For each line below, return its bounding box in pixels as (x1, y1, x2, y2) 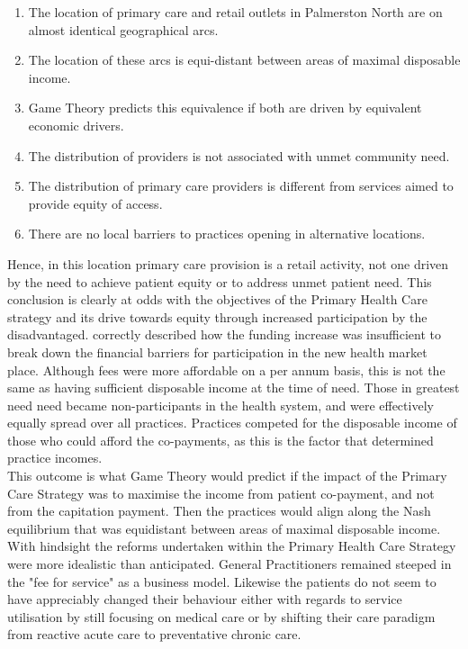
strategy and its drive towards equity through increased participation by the (7, 307, 427, 326)
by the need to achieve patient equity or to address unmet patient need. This (7, 272, 432, 291)
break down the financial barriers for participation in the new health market (7, 342, 427, 361)
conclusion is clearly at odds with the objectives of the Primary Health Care (7, 290, 427, 309)
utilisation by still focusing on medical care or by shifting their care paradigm (7, 607, 436, 626)
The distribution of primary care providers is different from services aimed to (28, 176, 454, 195)
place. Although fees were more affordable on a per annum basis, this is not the (7, 360, 445, 379)
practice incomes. (7, 448, 103, 467)
